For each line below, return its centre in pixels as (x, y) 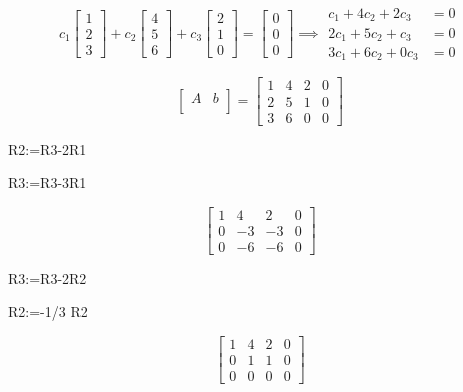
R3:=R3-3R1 (47, 182)
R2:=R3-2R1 (47, 148)
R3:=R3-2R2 (47, 277)
